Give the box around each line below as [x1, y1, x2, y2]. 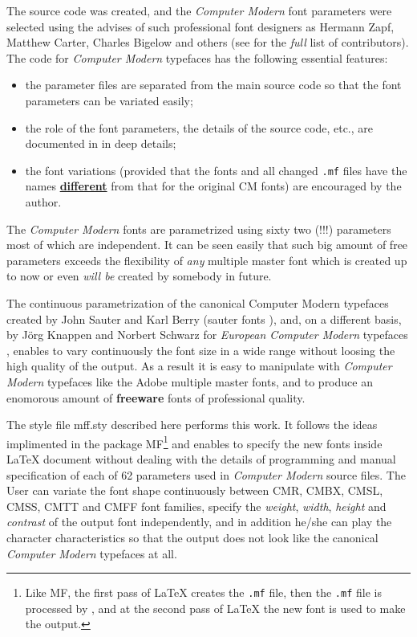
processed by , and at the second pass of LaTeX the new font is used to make [25, 599, 406, 616]
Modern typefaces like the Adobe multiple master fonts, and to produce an [6, 373, 373, 390]
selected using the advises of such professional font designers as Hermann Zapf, [6, 18, 395, 35]
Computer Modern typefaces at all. [6, 545, 177, 561]
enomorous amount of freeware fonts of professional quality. [6, 389, 306, 406]
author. [25, 194, 62, 210]
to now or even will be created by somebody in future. [6, 267, 272, 284]
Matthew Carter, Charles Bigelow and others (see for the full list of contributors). [6, 34, 409, 51]
